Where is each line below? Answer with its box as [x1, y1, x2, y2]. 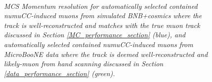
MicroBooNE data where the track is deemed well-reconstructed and [4, 49, 208, 59]
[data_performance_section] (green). [4, 68, 115, 78]
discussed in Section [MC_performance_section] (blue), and [4, 29, 186, 40]
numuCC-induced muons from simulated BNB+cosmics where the [4, 10, 202, 21]
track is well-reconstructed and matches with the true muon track [4, 20, 200, 30]
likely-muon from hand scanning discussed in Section [4, 58, 164, 69]
